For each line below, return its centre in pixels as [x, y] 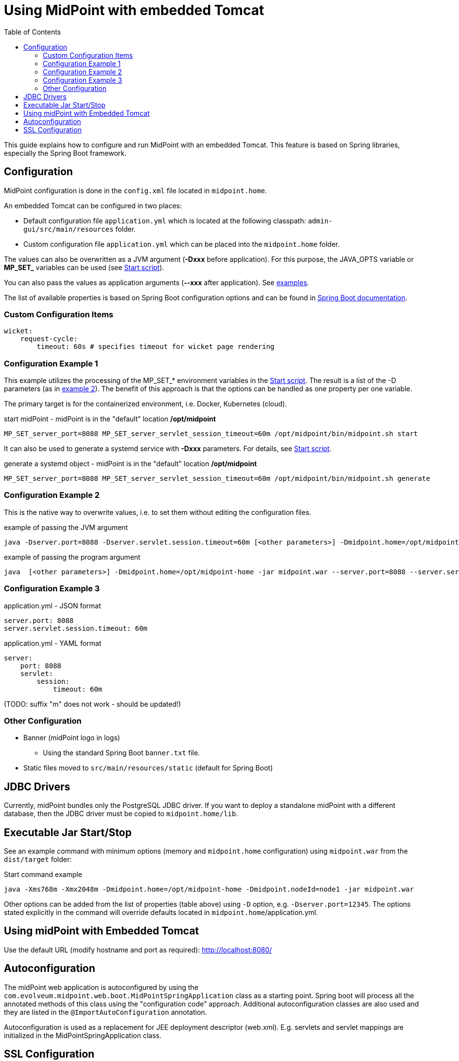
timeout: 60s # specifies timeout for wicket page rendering [156, 347]
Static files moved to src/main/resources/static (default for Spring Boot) [148, 768]
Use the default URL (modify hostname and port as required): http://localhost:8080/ [138, 950]
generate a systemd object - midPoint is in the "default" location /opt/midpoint [131, 464]
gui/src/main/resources [69, 229]
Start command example [43, 875]
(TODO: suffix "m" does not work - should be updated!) [93, 704]
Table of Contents [33, 32]
